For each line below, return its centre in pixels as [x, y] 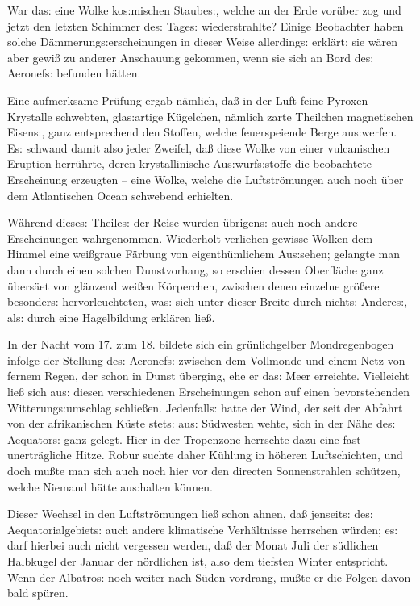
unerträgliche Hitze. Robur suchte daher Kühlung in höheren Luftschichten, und [205, 455]
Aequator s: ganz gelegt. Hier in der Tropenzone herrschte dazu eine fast [184, 439]
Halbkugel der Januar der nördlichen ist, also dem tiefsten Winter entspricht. [198, 561]
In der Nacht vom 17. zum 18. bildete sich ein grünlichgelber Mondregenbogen [201, 344]
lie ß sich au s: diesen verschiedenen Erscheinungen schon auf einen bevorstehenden [209, 392]
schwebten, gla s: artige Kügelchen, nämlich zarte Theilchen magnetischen [235, 116]
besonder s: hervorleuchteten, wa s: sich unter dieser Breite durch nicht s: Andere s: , [208, 301]
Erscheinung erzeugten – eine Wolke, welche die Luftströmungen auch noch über [206, 179]
